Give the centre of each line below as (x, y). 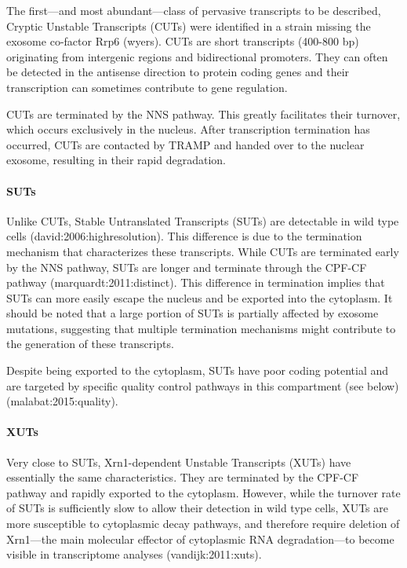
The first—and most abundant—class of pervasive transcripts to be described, (194, 10)
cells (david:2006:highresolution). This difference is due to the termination (184, 236)
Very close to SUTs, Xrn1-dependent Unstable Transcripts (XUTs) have (179, 462)
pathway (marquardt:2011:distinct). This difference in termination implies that (196, 282)
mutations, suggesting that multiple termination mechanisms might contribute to (201, 328)
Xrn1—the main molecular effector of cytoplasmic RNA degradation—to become (200, 539)
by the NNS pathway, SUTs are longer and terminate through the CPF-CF (187, 267)
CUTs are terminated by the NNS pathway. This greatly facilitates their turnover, (203, 114)
